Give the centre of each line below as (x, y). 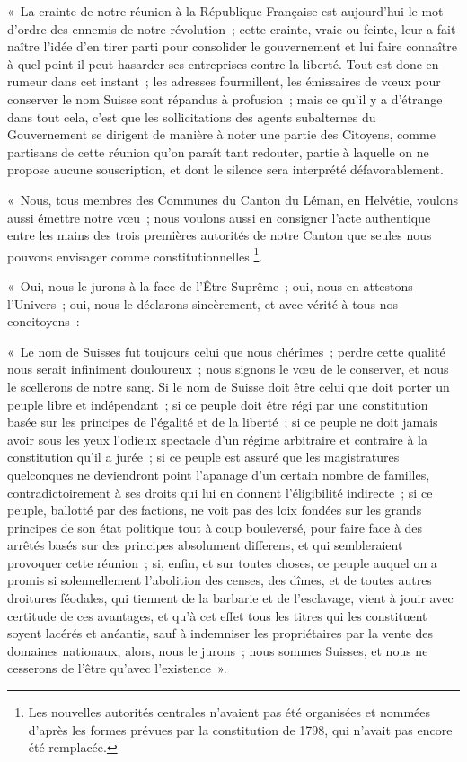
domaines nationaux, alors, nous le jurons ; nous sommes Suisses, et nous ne (218, 650)
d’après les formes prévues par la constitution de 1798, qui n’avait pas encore (240, 729)
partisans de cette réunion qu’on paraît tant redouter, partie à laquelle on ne (218, 151)
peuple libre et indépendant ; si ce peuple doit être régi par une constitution (218, 404)
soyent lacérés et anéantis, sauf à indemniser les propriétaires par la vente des (220, 633)
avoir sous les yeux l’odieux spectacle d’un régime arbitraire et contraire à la (218, 439)
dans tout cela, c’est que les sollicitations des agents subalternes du (192, 116)
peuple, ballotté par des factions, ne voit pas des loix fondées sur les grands (215, 510)
